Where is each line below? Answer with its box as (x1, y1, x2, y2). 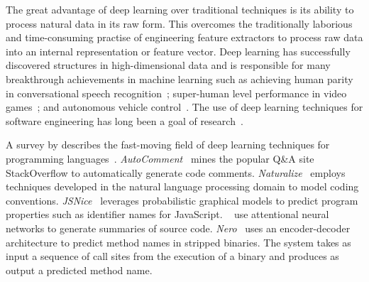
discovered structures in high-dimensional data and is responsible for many (6, 58, 331, 72)
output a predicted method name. (6, 262, 153, 277)
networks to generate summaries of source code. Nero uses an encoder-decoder (6, 220, 351, 235)
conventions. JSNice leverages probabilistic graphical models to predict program (6, 192, 358, 207)
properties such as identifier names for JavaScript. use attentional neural (6, 207, 329, 222)
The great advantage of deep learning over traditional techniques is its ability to (6, 2, 354, 16)
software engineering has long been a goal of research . (6, 113, 243, 128)
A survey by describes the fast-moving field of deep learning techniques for (6, 137, 330, 152)
